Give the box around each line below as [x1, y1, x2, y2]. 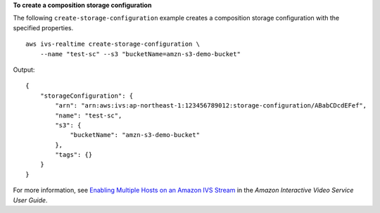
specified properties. [13, 23, 74, 32]
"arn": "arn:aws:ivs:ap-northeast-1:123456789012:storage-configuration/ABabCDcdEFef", [55, 102, 367, 110]
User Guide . [13, 195, 48, 204]
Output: [13, 65, 35, 74]
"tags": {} [55, 151, 93, 159]
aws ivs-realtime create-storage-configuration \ [25, 40, 201, 49]
